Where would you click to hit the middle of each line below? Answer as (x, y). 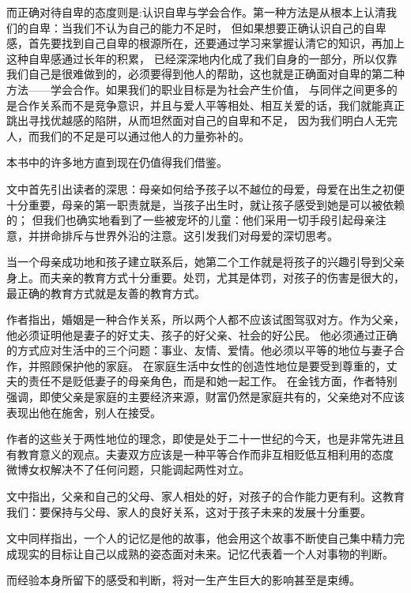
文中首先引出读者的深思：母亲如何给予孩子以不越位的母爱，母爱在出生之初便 (205, 188)
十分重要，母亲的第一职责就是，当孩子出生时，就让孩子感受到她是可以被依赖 (205, 204)
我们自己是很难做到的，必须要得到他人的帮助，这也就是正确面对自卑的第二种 (205, 74)
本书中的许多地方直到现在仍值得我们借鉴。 (117, 162)
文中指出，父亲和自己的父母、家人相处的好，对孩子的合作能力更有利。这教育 (205, 496)
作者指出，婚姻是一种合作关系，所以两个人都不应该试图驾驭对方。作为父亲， (205, 319)
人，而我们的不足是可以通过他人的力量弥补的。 (128, 135)
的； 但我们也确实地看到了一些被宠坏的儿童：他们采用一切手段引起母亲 (191, 220)
